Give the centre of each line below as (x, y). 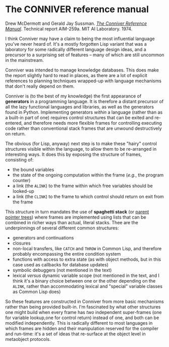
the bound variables (33, 169)
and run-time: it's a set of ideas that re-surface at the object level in (75, 334)
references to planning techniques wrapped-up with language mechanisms (83, 81)
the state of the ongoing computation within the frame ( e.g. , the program (88, 175)
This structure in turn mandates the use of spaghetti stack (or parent (77, 212)
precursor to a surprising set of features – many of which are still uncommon (85, 55)
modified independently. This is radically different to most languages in (79, 323)
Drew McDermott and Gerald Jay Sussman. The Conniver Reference (76, 23)
